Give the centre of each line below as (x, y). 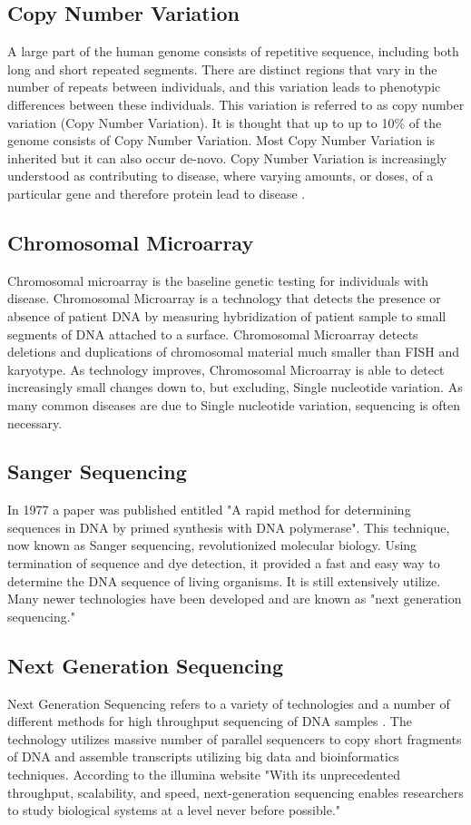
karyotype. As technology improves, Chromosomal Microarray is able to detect (226, 369)
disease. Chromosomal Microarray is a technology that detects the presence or (224, 298)
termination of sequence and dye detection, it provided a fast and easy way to (224, 563)
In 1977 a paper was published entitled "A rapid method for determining (209, 510)
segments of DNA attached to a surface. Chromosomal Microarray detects (213, 334)
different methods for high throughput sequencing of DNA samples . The (210, 721)
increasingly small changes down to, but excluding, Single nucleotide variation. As (235, 387)
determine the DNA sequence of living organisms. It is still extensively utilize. (224, 580)
